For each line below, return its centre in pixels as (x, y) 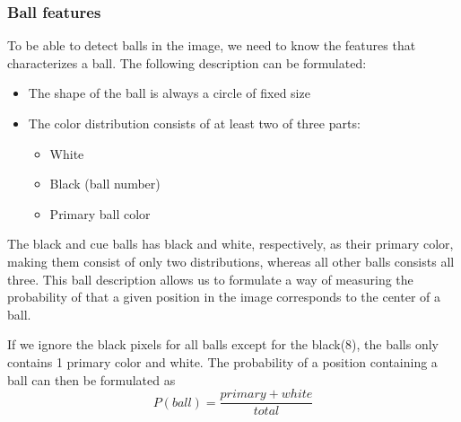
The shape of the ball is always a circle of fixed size (169, 93)
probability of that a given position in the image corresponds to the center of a (224, 297)
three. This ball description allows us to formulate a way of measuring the (210, 279)
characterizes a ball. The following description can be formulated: (187, 62)
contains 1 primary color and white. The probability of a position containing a (222, 361)
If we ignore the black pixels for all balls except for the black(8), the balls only (223, 344)
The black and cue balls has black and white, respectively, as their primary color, (230, 244)
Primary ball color (100, 213)
